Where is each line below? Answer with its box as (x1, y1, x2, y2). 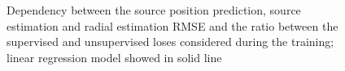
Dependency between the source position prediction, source (7, 2, 301, 18)
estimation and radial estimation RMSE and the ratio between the (7, 17, 338, 34)
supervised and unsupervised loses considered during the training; (7, 33, 334, 50)
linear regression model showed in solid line (7, 48, 222, 65)
